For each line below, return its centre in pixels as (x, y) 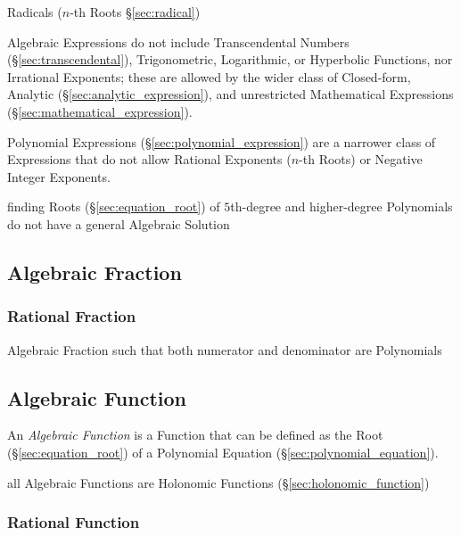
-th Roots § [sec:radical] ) (135, 12)
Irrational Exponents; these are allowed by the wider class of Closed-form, (209, 76)
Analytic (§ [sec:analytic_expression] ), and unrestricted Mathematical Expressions (230, 94)
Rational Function (74, 522)
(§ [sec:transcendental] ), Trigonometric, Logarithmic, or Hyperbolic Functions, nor (230, 59)
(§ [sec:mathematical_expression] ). (100, 111)
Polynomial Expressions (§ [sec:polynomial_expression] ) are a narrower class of (222, 141)
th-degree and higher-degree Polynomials (342, 206)
